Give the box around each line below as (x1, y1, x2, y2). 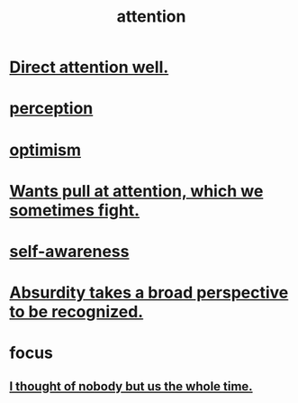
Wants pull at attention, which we (9, 180, 264, 201)
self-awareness (9, 241, 130, 261)
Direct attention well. (9, 57, 169, 78)
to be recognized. (9, 302, 144, 322)
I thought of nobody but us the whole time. (9, 379, 254, 394)
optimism (9, 140, 82, 160)
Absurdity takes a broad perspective (9, 282, 289, 303)
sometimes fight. (9, 200, 140, 220)
